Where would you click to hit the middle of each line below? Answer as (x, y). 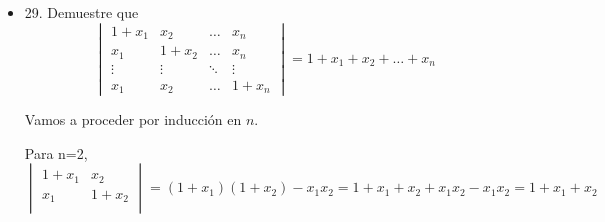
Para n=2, (56, 152)
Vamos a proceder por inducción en (133, 119)
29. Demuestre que (81, 12)
